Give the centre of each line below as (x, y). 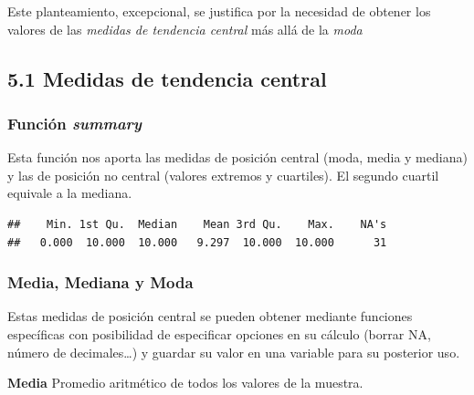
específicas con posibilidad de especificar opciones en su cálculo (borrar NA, (219, 333)
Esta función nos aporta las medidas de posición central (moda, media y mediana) (237, 157)
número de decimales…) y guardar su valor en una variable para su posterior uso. (234, 352)
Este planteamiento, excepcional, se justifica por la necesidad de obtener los (219, 11)
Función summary (74, 123)
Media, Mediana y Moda (100, 282)
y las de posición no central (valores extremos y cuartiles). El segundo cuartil (223, 175)
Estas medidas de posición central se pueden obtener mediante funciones (210, 316)
